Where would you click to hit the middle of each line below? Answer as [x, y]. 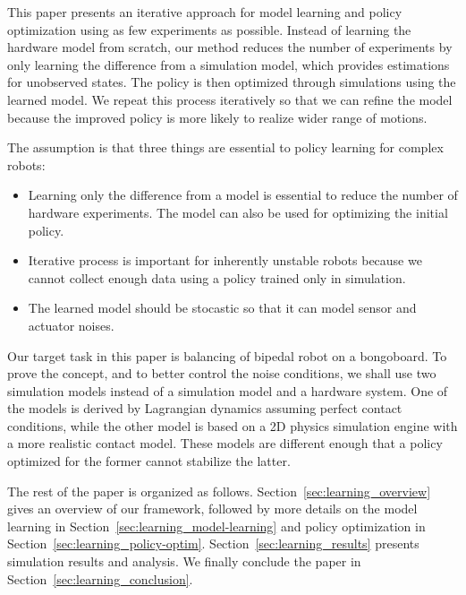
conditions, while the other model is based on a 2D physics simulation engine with [233, 425]
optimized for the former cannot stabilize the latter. [149, 461]
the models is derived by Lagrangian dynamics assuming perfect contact [205, 408]
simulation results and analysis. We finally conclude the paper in [184, 561]
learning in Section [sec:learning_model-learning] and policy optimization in [216, 526]
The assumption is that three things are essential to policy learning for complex [225, 147]
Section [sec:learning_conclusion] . [100, 578]
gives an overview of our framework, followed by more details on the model [212, 509]
